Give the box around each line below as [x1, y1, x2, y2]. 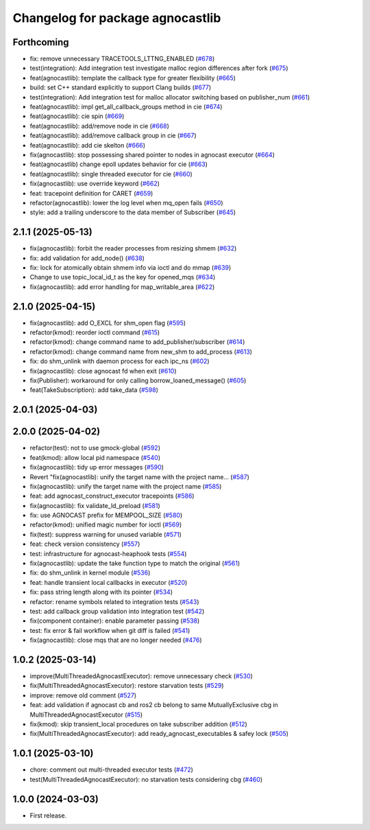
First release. [29, 811, 67, 820]
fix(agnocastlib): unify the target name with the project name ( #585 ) [29, 482, 222, 490]
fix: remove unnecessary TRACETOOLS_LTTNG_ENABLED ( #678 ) [29, 55, 215, 63]
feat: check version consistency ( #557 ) [29, 540, 140, 549]
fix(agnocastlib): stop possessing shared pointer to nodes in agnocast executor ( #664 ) [29, 150, 275, 159]
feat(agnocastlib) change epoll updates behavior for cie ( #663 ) [29, 160, 208, 168]
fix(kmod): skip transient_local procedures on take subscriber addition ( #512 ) [29, 720, 248, 728]
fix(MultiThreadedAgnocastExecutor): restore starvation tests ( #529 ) [29, 682, 224, 690]
